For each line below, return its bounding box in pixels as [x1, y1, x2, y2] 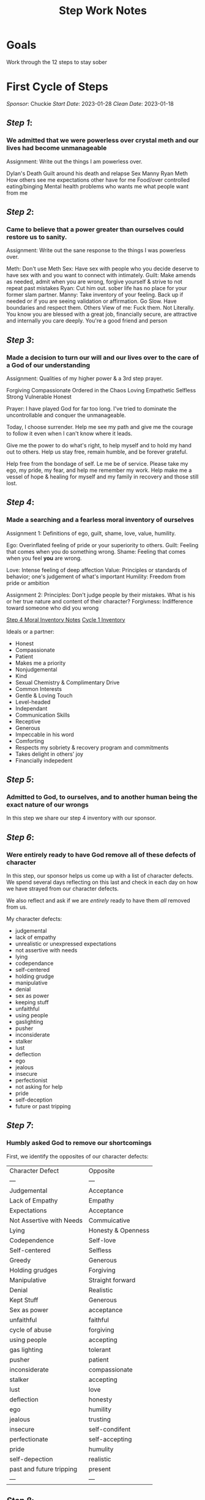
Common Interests [15, 685, 62, 692]
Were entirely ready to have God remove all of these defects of [6, 850, 196, 859]
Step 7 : [6, 1121, 34, 1131]
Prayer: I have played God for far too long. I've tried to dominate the [6, 405, 177, 412]
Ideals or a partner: [6, 628, 54, 635]
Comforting [15, 737, 45, 744]
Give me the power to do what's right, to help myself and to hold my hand [6, 441, 192, 449]
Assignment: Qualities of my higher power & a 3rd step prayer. [6, 375, 163, 382]
